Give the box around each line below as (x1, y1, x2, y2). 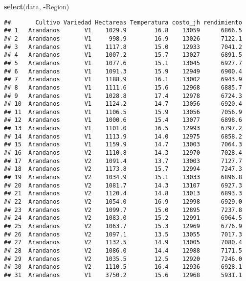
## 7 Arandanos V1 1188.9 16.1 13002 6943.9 (4, 76, 242, 83)
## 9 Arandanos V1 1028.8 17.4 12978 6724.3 (4, 92, 242, 99)
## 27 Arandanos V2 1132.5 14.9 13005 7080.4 (4, 239, 242, 246)
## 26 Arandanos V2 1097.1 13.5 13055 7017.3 (4, 231, 242, 238)
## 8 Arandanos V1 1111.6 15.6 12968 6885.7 (4, 84, 242, 91)
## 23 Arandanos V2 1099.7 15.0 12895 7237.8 (4, 206, 242, 213)
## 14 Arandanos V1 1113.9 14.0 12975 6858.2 (4, 133, 242, 140)
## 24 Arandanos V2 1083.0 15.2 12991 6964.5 (4, 214, 242, 222)
